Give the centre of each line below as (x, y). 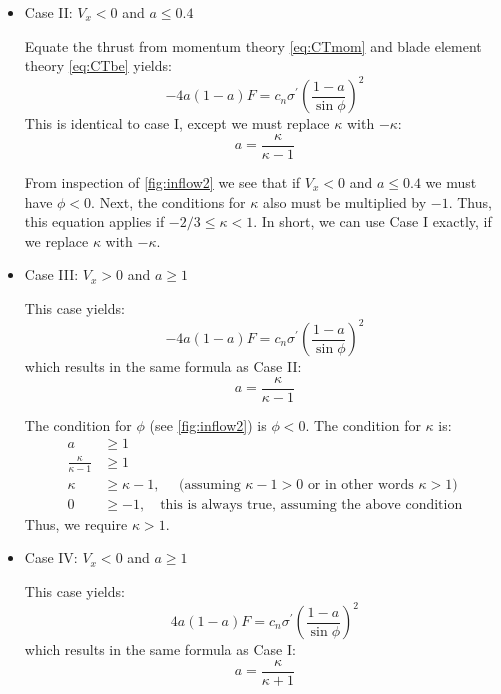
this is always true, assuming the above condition (311, 504)
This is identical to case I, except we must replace (177, 123)
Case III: (51, 274)
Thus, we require (76, 523)
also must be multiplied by (345, 201)
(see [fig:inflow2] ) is (208, 424)
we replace (56, 240)
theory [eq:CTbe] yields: (98, 65)
